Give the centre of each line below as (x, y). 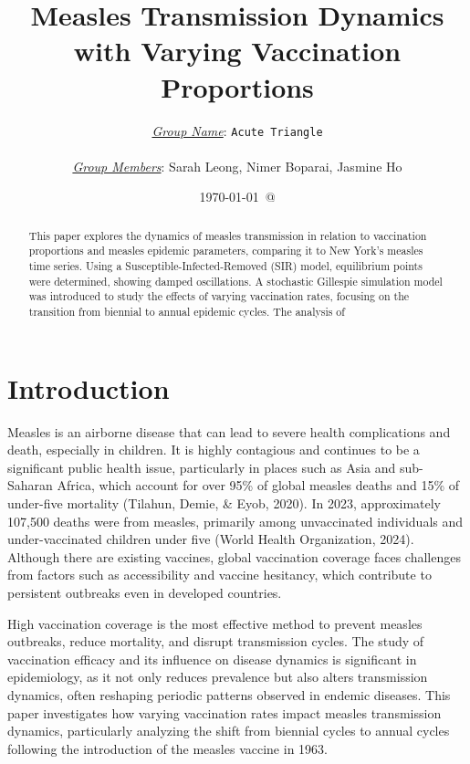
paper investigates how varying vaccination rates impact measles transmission (225, 712)
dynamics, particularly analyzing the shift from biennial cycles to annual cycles (229, 731)
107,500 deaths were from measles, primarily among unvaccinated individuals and (235, 521)
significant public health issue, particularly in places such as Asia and (202, 467)
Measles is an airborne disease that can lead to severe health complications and (229, 431)
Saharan (30, 485)
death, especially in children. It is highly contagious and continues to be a (214, 450)
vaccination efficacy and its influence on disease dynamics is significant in (212, 659)
